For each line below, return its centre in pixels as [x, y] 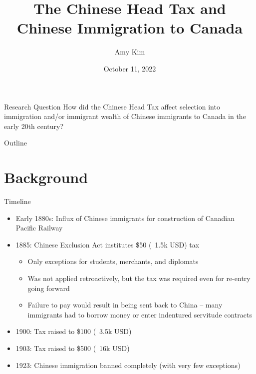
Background [46, 177]
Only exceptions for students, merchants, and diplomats [113, 261]
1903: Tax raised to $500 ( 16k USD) [73, 348]
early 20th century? [34, 126]
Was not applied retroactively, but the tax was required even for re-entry [139, 278]
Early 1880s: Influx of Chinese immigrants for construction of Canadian [125, 218]
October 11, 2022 [130, 68]
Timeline [17, 201]
